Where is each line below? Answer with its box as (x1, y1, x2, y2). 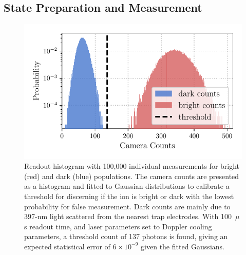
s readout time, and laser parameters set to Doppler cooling (24, 221, 212, 231)
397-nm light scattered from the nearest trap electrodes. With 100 (24, 211, 232, 222)
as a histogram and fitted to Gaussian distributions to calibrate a (24, 181, 230, 191)
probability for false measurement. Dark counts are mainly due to (24, 201, 231, 211)
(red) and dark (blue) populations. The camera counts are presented (24, 170, 239, 181)
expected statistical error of (24, 241, 110, 251)
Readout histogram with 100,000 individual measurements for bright (24, 161, 240, 171)
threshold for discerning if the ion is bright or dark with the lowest (24, 190, 234, 201)
